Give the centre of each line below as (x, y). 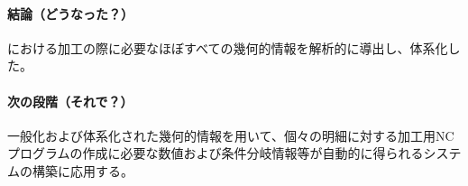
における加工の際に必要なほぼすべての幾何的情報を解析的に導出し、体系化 (228, 47)
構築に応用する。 (83, 170)
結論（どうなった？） (70, 13)
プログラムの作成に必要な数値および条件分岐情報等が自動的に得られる (216, 153)
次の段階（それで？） (70, 101)
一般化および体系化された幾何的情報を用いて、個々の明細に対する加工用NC (231, 135)
